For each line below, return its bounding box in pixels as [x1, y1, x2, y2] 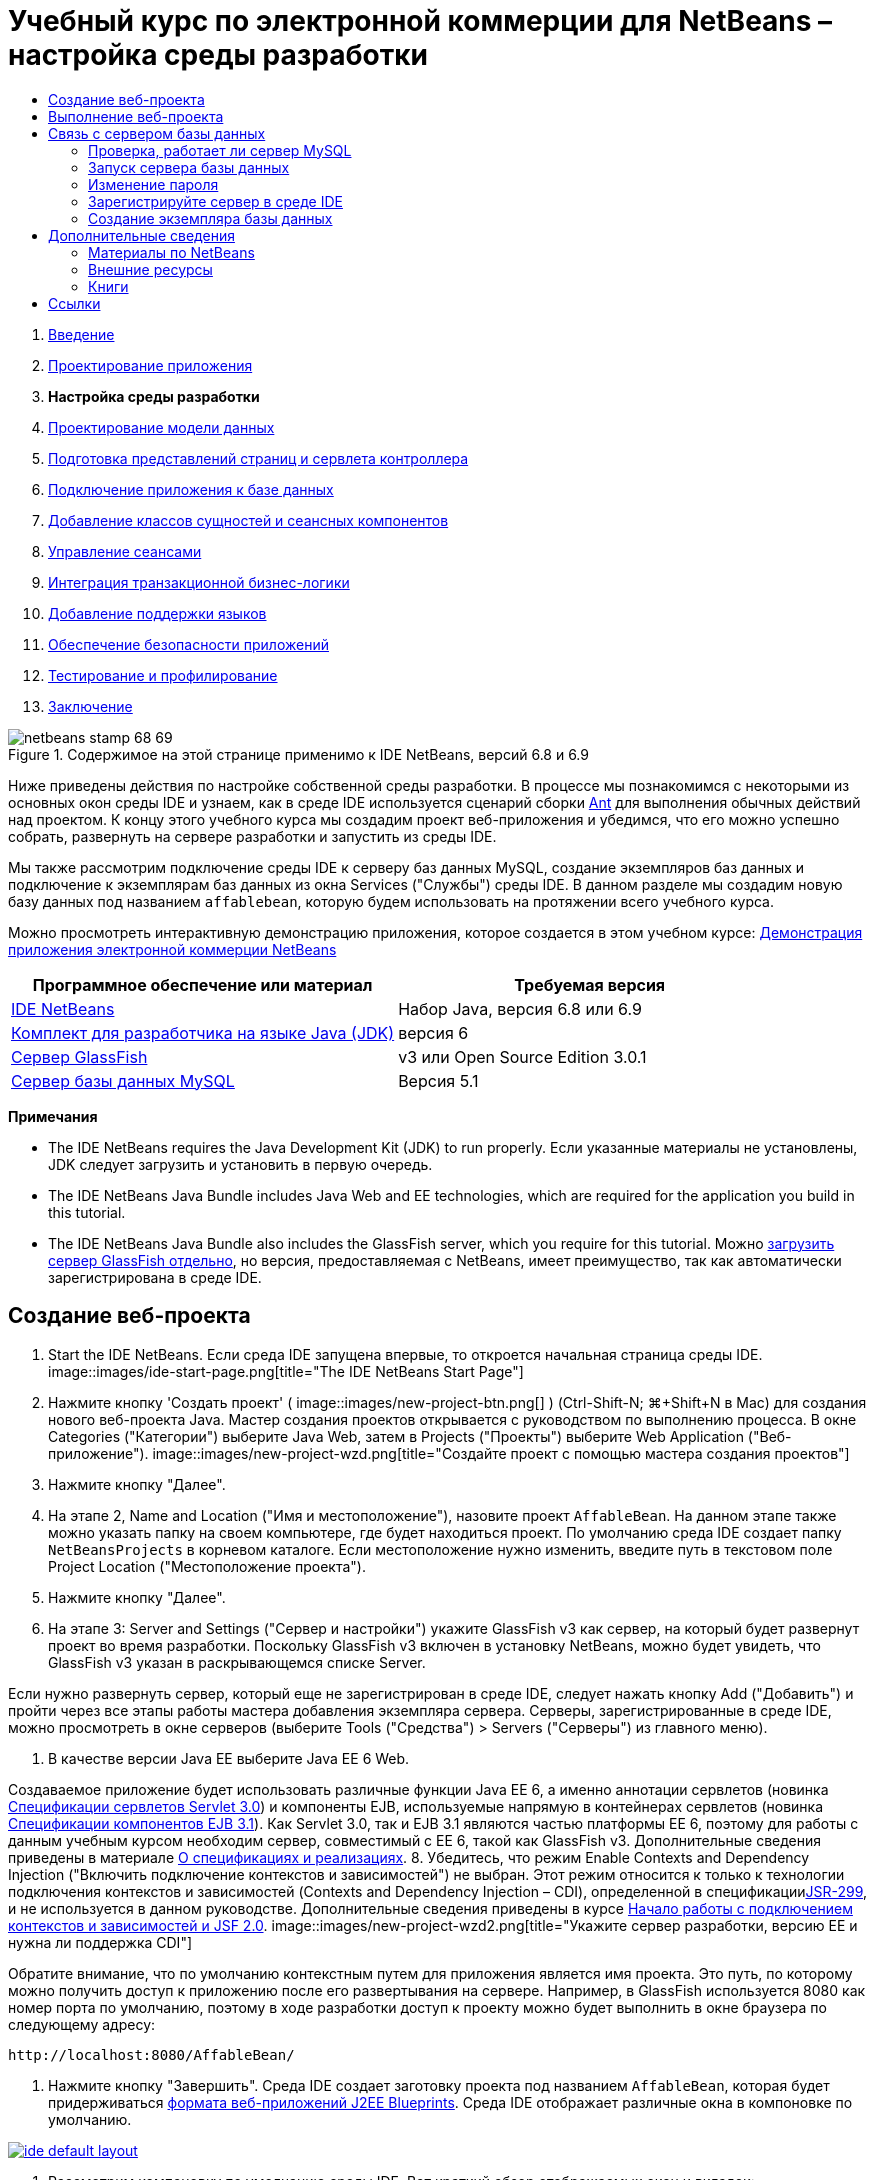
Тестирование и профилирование [48, 666, 278, 684]
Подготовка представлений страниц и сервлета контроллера [48, 449, 469, 467]
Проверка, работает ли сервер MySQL [88, 141, 352, 159]
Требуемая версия [514, 974, 666, 995]
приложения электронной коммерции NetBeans [8, 940, 337, 958]
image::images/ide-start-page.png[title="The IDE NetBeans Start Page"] [48, 1362, 524, 1380]
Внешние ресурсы [88, 260, 213, 278]
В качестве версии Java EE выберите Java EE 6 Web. [48, 1749, 410, 1767]
